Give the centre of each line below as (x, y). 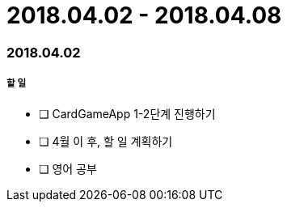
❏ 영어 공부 (68, 168)
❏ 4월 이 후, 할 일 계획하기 (106, 141)
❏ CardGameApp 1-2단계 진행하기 (127, 113)
